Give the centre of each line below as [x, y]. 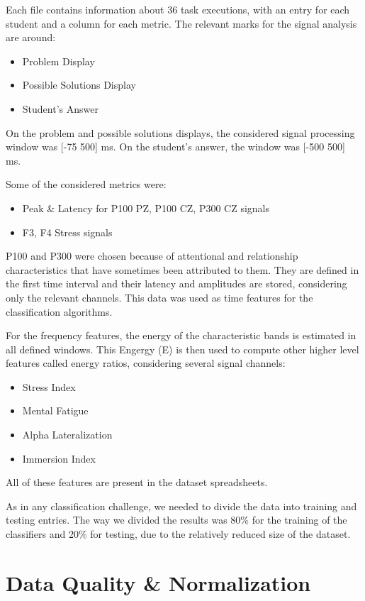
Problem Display [58, 61]
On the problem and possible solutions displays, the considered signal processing [180, 132]
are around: [31, 37]
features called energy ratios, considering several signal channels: [146, 363]
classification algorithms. [59, 311]
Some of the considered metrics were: [86, 184]
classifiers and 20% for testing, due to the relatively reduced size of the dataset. [178, 534]
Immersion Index [59, 458]
